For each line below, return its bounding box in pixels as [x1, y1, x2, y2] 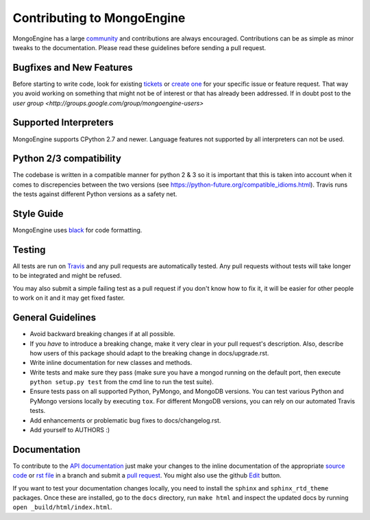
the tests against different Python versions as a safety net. [12, 190, 177, 198]
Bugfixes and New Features [12, 62, 133, 73]
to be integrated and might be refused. [12, 272, 122, 280]
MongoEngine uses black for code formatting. [12, 226, 143, 235]
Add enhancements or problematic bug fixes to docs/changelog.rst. [29, 416, 221, 425]
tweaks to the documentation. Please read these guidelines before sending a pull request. [12, 43, 267, 51]
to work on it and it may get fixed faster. [12, 294, 125, 302]
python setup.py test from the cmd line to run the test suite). [29, 378, 214, 386]
